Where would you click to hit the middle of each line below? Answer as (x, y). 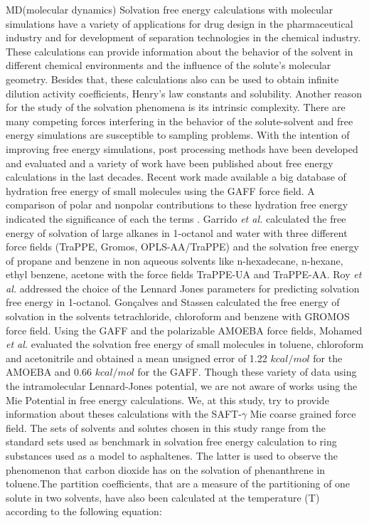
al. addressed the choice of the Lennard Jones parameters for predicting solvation (183, 288)
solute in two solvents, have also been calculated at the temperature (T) (163, 497)
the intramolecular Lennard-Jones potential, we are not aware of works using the (182, 386)
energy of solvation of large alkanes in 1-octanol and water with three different (177, 232)
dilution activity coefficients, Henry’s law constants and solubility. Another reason (184, 93)
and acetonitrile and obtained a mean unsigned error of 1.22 (137, 358)
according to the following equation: (84, 511)
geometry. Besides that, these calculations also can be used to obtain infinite (172, 79)
